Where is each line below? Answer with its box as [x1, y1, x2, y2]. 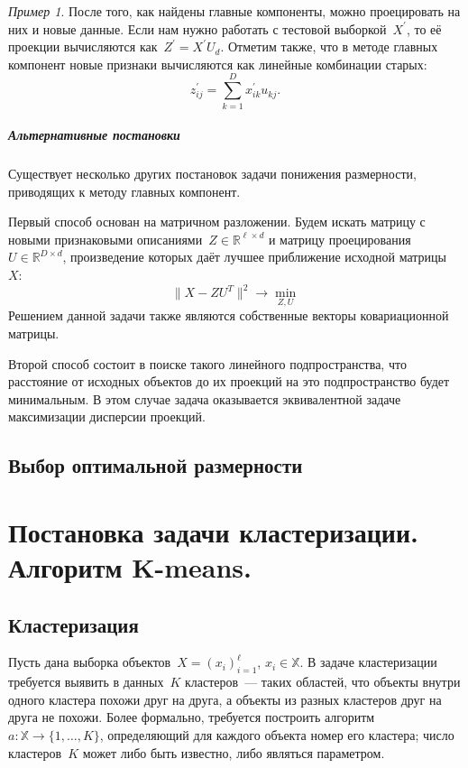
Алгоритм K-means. [8, 549, 252, 586]
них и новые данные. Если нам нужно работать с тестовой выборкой [8, 19, 387, 38]
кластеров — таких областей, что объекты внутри [185, 672, 461, 691]
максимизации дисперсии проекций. [8, 407, 206, 426]
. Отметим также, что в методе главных [220, 37, 438, 56]
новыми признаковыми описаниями [8, 229, 203, 248]
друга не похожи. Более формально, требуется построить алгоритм [8, 708, 375, 726]
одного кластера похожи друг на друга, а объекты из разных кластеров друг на [8, 689, 442, 708]
